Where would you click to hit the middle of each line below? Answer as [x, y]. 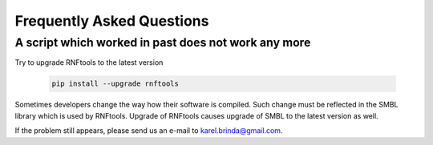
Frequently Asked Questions [112, 21]
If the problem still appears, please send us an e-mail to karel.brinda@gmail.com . [149, 131]
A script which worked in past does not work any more [163, 42]
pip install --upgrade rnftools [115, 84]
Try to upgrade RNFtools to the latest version [89, 62]
